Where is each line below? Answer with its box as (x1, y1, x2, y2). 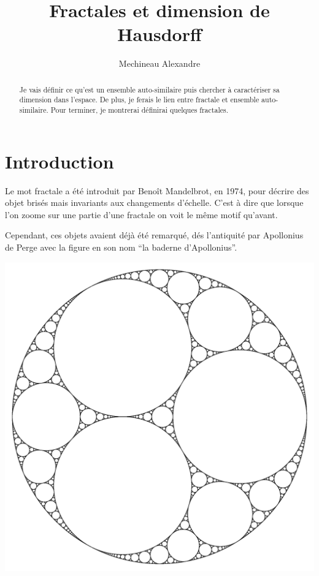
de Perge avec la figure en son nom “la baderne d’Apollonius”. (5, 240, 237, 253)
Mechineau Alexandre (118, 57, 201, 70)
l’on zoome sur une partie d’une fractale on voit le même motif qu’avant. (5, 208, 278, 221)
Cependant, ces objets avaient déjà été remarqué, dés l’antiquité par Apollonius (5, 229, 304, 241)
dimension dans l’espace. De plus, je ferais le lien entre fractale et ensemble (19, 94, 259, 105)
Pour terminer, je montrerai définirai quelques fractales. (50, 105, 228, 115)
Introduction (5, 148, 114, 173)
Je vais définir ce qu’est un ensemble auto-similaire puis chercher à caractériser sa (19, 84, 280, 94)
